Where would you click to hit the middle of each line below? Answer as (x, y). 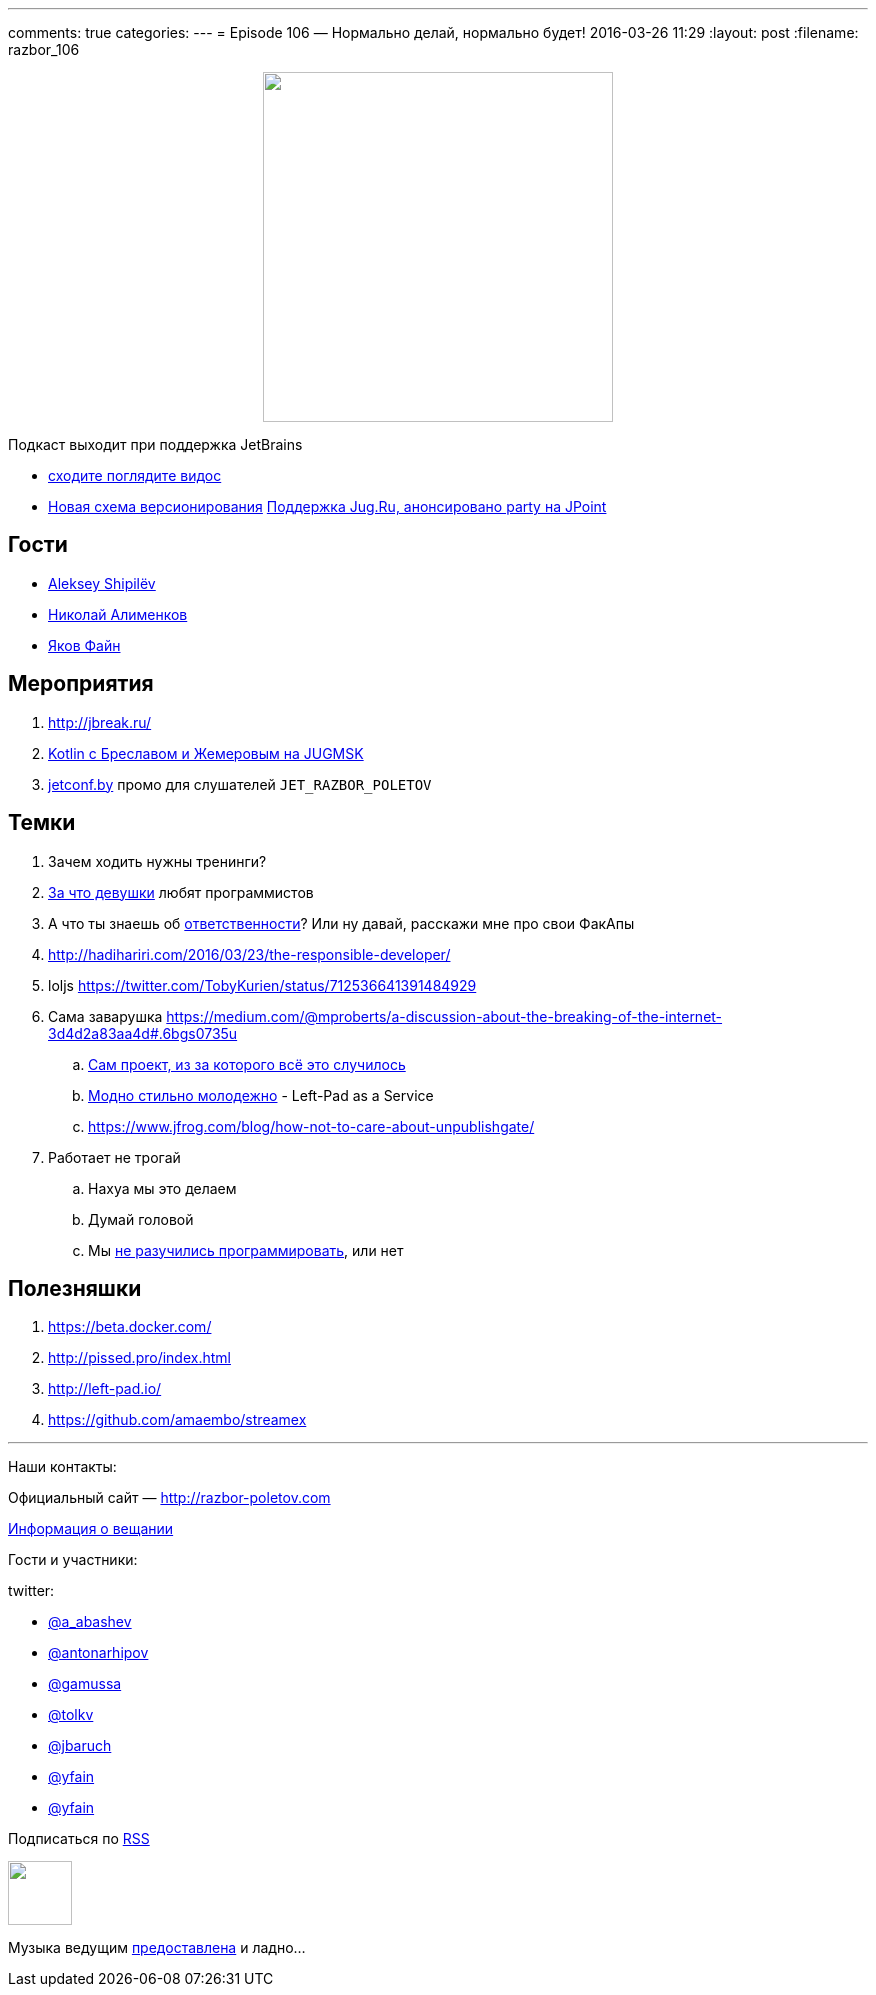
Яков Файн (84, 645)
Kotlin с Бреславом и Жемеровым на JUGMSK (206, 753)
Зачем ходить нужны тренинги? (157, 861)
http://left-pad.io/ (105, 1389)
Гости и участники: (73, 1560)
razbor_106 (44, 49)
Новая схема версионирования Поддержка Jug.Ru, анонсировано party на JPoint (327, 506)
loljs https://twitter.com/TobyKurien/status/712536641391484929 (262, 985)
